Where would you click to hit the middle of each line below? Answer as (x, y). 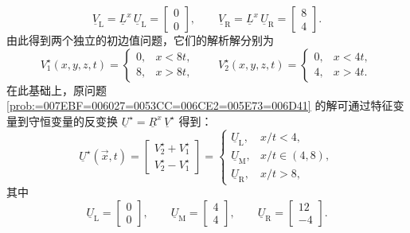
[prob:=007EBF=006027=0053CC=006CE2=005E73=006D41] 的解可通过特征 (200, 105)
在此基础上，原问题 (57, 89)
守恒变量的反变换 (73, 120)
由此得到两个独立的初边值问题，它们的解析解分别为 (140, 40)
